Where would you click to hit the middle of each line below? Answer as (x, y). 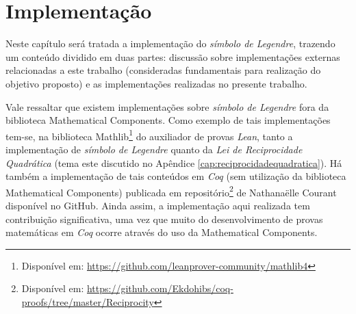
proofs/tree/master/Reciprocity (88, 301)
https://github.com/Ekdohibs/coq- (160, 288)
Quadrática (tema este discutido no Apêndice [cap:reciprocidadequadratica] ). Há (174, 162)
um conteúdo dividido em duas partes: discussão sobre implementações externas (173, 56)
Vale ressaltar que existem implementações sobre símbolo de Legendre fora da (167, 106)
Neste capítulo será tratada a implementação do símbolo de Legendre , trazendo (170, 43)
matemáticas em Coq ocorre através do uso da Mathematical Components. (162, 232)
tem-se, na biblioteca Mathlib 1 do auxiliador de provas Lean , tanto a (149, 135)
